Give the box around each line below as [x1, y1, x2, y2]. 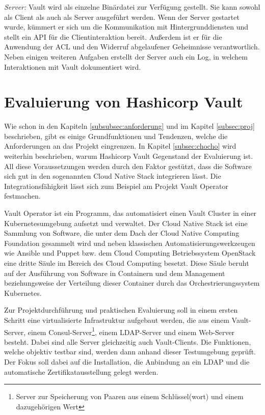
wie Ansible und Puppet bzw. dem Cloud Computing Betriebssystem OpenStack [4, 247, 256, 258]
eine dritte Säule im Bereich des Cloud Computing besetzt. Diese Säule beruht [4, 258, 249, 268]
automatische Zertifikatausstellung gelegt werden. [4, 366, 158, 377]
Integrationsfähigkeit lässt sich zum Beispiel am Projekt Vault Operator [4, 180, 228, 191]
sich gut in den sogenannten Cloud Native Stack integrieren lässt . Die [4, 171, 221, 181]
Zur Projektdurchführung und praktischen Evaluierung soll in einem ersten [4, 305, 238, 315]
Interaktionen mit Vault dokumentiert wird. [4, 61, 141, 72]
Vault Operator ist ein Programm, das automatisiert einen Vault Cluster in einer [4, 208, 257, 218]
